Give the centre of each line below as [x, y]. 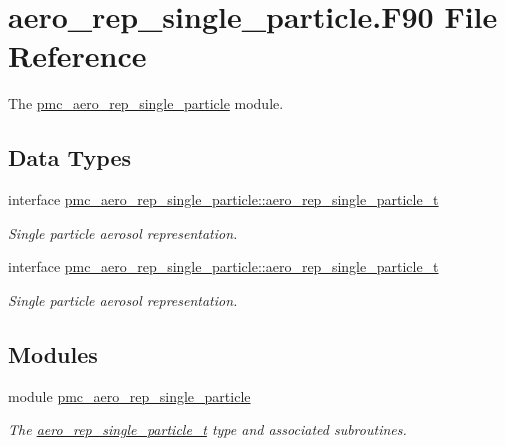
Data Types [69, 157]
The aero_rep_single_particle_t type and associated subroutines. [207, 429]
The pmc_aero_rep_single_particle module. [146, 103]
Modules [53, 353]
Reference [77, 55]
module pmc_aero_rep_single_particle [129, 395]
